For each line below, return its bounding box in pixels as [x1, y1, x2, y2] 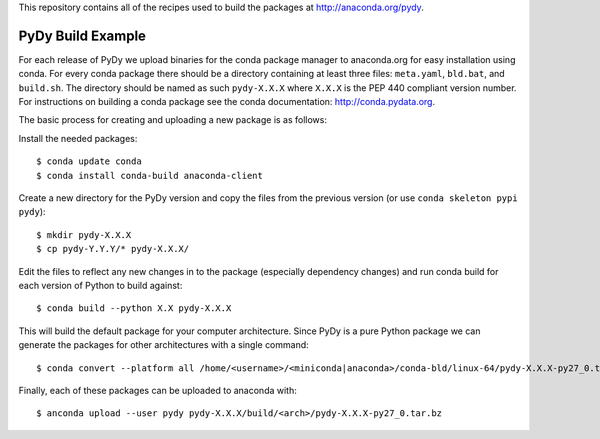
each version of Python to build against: [18, 279, 183, 291]
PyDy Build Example [18, 27, 147, 44]
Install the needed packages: [18, 132, 138, 144]
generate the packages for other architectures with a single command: [18, 339, 309, 351]
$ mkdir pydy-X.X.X [36, 229, 132, 240]
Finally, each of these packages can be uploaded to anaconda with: [18, 384, 297, 396]
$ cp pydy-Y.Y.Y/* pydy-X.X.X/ [36, 243, 190, 255]
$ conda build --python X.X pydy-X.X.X [36, 303, 232, 314]
